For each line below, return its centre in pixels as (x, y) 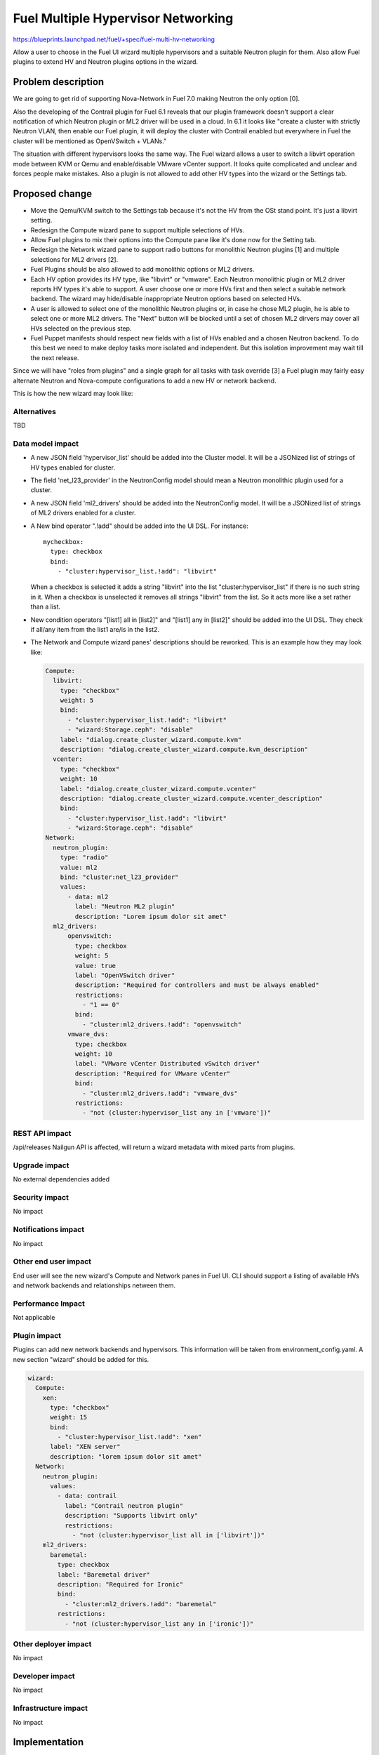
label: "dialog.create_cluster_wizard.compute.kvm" (151, 740)
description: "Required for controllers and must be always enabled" (197, 985)
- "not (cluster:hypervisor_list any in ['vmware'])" (177, 1113)
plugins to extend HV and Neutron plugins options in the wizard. (105, 62)
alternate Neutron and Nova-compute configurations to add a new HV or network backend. (145, 380)
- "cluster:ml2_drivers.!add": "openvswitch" (162, 1024)
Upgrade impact (41, 1165)
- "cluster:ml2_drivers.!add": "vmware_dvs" (160, 1093)
